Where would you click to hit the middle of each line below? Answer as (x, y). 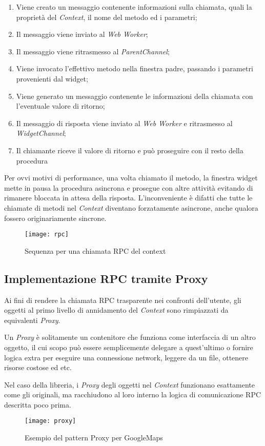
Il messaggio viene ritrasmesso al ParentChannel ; (93, 51)
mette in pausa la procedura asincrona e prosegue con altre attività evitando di (129, 187)
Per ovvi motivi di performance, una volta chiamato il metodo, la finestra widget (131, 178)
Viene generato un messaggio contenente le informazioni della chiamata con (135, 96)
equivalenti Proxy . (32, 320)
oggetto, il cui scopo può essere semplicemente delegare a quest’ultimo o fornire (129, 347)
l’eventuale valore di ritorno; (60, 106)
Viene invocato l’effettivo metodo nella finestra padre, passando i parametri (135, 68)
